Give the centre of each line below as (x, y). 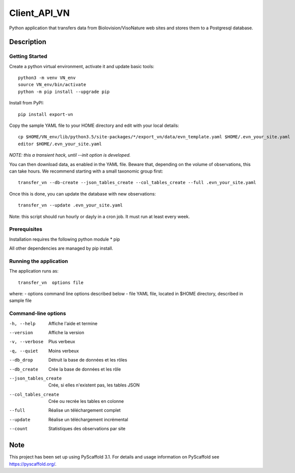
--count (19, 429)
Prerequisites (26, 229)
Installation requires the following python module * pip (65, 239)
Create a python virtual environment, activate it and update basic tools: (82, 66)
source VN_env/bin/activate (52, 85)
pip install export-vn (46, 114)
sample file (20, 300)
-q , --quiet (24, 351)
